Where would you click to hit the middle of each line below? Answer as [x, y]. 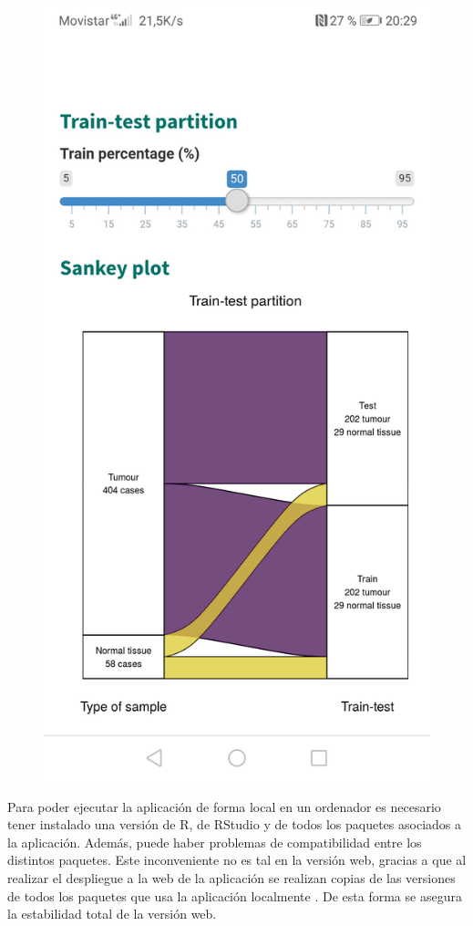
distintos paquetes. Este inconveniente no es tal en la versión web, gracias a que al [237, 860]
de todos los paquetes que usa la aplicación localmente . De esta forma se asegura [235, 895]
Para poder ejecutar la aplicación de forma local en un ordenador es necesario [224, 806]
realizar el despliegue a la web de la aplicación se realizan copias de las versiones [231, 877]
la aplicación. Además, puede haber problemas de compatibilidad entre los [215, 842]
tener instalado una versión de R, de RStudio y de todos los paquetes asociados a [234, 824]
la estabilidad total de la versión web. [112, 914]
